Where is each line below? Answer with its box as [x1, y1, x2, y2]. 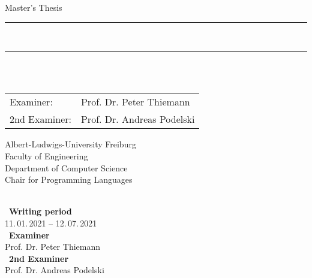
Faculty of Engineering [5, 149, 88, 162]
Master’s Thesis [5, 1, 62, 13]
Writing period [9, 205, 72, 217]
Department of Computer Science [5, 161, 128, 174]
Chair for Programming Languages [5, 173, 133, 186]
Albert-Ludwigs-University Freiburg [5, 138, 136, 150]
